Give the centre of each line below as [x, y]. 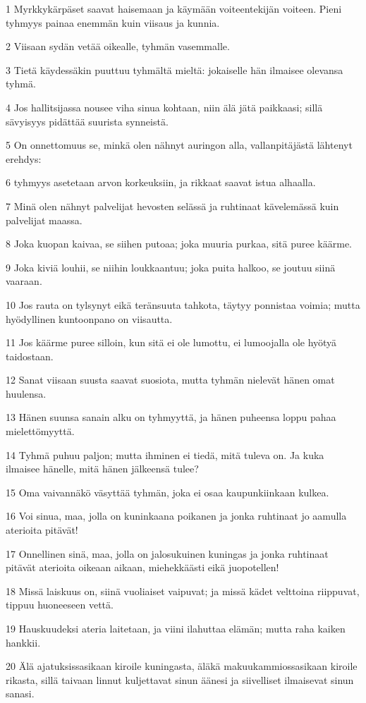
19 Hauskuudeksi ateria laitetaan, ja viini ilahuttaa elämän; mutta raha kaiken [176, 628]
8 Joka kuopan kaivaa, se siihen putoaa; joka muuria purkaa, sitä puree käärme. [179, 244]
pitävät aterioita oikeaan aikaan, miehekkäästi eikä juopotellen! [142, 567]
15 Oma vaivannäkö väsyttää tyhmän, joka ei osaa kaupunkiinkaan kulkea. [167, 492]
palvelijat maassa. [44, 220]
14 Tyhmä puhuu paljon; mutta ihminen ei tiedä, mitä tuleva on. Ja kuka [165, 454]
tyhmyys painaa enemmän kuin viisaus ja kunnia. [113, 22]
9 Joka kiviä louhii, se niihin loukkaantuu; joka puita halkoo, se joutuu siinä [171, 267]
